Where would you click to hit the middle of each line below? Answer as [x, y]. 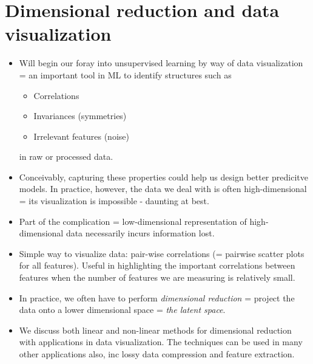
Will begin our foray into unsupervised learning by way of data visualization [161, 63]
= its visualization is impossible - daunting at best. [114, 201]
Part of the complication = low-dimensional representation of [133, 221]
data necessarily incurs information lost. [140, 233]
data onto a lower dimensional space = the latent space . [122, 310]
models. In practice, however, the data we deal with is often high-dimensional [163, 189]
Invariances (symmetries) [80, 116]
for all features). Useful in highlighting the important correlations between [157, 265]
